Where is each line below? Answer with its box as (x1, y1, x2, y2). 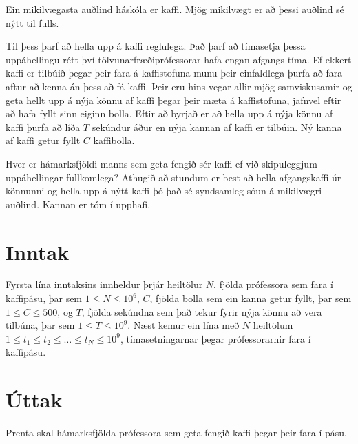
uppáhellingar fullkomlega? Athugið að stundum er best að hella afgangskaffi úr (6, 170, 341, 184)
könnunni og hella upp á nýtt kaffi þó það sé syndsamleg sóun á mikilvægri (6, 183, 322, 198)
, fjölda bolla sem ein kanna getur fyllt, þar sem (149, 291, 352, 305)
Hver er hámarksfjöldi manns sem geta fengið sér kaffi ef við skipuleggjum (6, 156, 317, 170)
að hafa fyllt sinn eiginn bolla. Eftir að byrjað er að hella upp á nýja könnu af (6, 106, 333, 121)
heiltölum (253, 318, 293, 332)
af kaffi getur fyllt (6, 133, 81, 148)
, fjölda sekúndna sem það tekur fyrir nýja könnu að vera (81, 304, 322, 319)
